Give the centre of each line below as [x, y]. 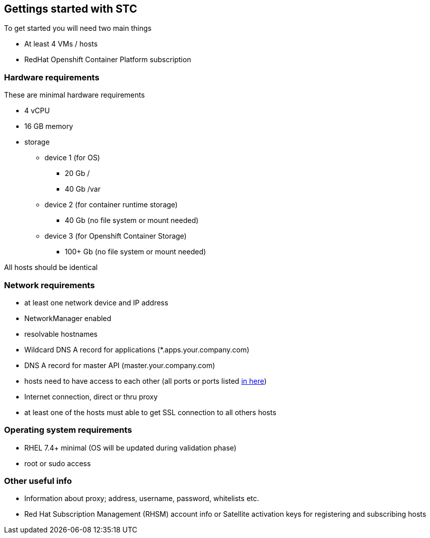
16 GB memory [49, 126]
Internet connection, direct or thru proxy [91, 396]
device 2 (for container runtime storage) [111, 205]
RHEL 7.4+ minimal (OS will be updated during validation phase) [131, 447]
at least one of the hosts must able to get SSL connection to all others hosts [150, 412]
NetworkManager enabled [68, 318]
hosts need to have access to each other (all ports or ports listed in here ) [146, 381]
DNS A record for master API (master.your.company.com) [120, 365]
